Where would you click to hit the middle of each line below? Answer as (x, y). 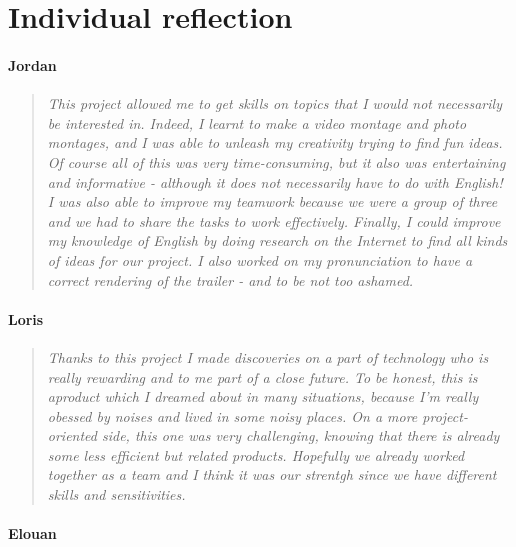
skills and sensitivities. (116, 494)
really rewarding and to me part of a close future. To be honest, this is (262, 376)
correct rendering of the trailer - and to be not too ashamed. (230, 279)
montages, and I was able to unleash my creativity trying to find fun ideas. (275, 142)
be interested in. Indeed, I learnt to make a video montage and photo (257, 122)
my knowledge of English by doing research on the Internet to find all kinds (277, 240)
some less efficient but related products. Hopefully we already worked (256, 454)
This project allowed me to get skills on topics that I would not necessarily (274, 103)
